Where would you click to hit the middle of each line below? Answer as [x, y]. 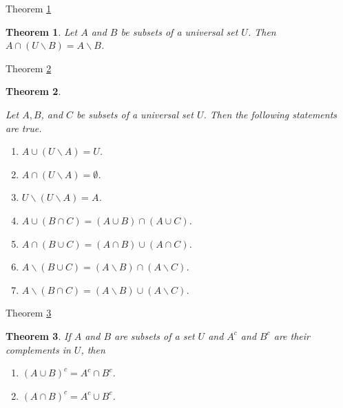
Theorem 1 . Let [42, 31]
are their [292, 335]
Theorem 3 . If [38, 335]
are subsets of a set [155, 335]
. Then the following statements [270, 114]
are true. [24, 128]
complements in [38, 349]
